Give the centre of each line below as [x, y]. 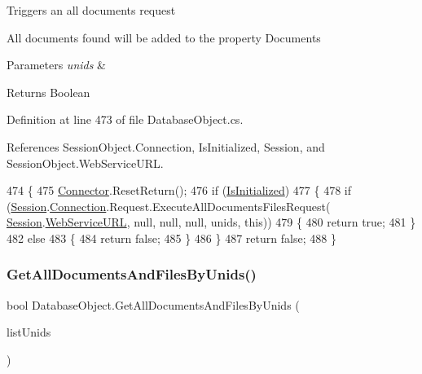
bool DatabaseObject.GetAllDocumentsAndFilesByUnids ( [153, 304]
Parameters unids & [56, 65]
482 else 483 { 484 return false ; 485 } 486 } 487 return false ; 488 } [171, 238]
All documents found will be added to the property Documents [164, 37]
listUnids [29, 332]
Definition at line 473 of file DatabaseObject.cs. [125, 119]
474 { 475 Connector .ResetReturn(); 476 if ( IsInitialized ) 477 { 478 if [179, 190]
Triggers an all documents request [91, 10]
